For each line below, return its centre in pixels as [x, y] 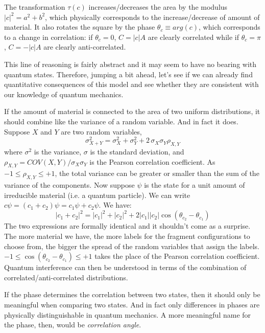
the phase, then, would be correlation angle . [73, 325]
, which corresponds [230, 27]
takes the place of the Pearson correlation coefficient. [177, 256]
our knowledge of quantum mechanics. [64, 94]
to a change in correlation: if [49, 37]
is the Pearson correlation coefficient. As [152, 161]
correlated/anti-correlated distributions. [66, 277]
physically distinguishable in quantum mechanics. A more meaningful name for [128, 314]
